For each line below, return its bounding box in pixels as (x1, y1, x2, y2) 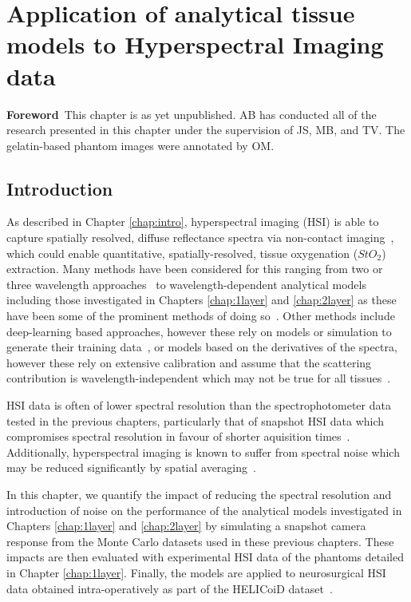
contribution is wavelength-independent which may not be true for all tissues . (6, 370, 391, 386)
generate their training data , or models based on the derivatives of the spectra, (6, 339, 397, 355)
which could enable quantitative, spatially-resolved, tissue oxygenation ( (6, 244, 358, 261)
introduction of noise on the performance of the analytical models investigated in (6, 501, 402, 518)
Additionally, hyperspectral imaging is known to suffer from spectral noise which (6, 443, 400, 460)
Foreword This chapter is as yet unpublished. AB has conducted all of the (6, 105, 377, 122)
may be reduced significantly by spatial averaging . (6, 459, 256, 476)
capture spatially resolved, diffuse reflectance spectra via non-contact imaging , (6, 229, 394, 246)
